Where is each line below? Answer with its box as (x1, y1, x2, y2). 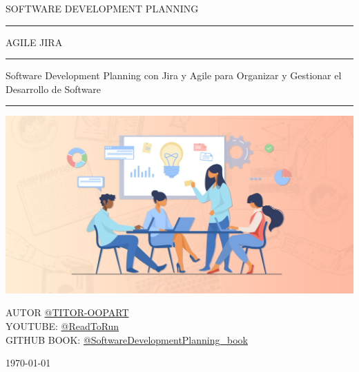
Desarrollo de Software (6, 81, 101, 96)
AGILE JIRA (6, 34, 63, 49)
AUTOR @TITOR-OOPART (6, 305, 129, 320)
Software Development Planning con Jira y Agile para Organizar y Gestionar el (6, 68, 342, 83)
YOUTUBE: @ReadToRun (6, 318, 119, 333)
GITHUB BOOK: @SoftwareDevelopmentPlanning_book (6, 332, 248, 347)
